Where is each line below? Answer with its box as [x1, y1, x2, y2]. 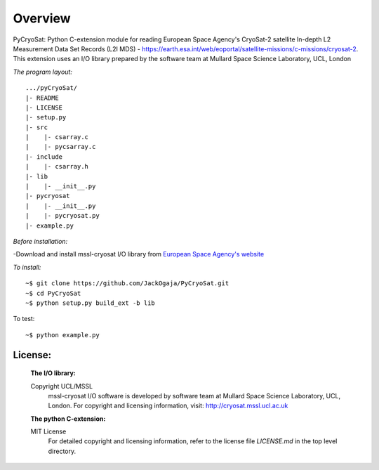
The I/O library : [30, 369, 77, 377]
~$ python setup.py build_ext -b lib [25, 299, 156, 307]
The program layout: [13, 67, 73, 76]
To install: [13, 263, 41, 271]
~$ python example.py [25, 331, 100, 339]
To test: [13, 315, 35, 323]
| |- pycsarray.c [25, 143, 96, 151]
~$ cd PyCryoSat [25, 289, 81, 297]
